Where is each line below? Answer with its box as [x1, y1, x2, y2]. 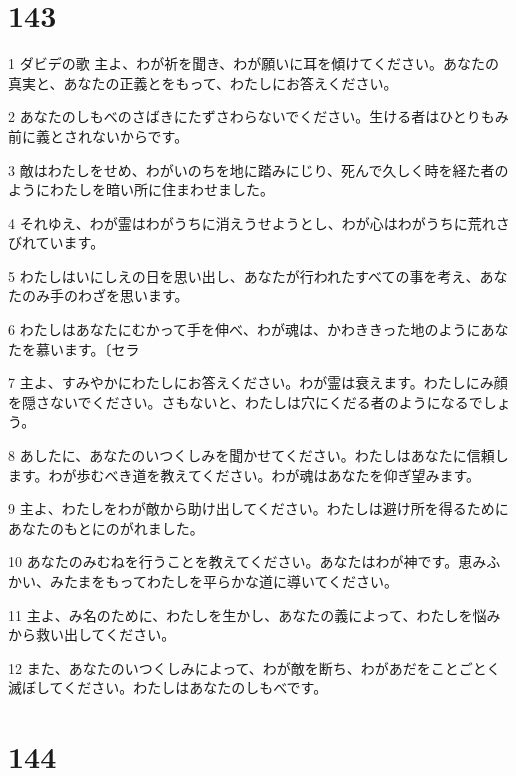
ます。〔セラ [63, 338, 140, 359]
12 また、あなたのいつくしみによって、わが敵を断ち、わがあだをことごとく [8, 657, 501, 678]
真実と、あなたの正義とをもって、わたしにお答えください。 [8, 72, 398, 93]
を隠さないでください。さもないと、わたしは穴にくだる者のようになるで [8, 391, 483, 412]
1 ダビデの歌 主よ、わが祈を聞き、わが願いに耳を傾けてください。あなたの [8, 53, 499, 74]
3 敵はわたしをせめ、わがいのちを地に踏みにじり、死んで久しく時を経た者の [8, 159, 509, 180]
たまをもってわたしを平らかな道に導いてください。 [63, 571, 399, 591]
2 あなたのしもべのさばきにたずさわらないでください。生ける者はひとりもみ [8, 106, 509, 127]
